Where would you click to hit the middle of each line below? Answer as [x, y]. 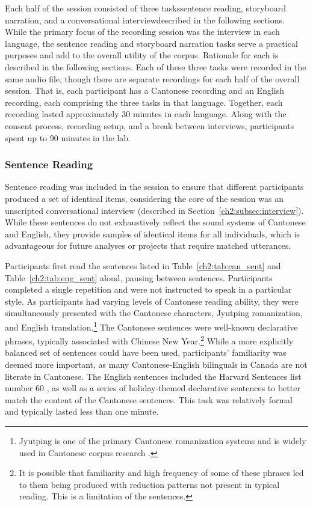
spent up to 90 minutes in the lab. [68, 137]
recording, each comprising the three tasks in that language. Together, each [144, 102]
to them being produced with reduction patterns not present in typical [149, 484]
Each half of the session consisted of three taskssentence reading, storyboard [145, 8]
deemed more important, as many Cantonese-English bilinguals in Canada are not [156, 364]
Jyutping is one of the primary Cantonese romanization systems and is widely [163, 440]
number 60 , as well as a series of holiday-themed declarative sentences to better [153, 388]
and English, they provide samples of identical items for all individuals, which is [152, 233]
